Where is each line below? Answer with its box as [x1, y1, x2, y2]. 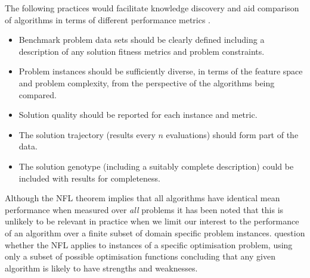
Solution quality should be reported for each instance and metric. [18, 108, 258, 121]
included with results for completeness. [18, 171, 161, 184]
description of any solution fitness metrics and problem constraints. [18, 45, 265, 57]
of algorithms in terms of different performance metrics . [5, 13, 211, 26]
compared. [18, 88, 57, 101]
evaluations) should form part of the [166, 128, 299, 140]
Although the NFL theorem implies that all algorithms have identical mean [5, 192, 280, 204]
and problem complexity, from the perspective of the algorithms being [18, 76, 275, 89]
